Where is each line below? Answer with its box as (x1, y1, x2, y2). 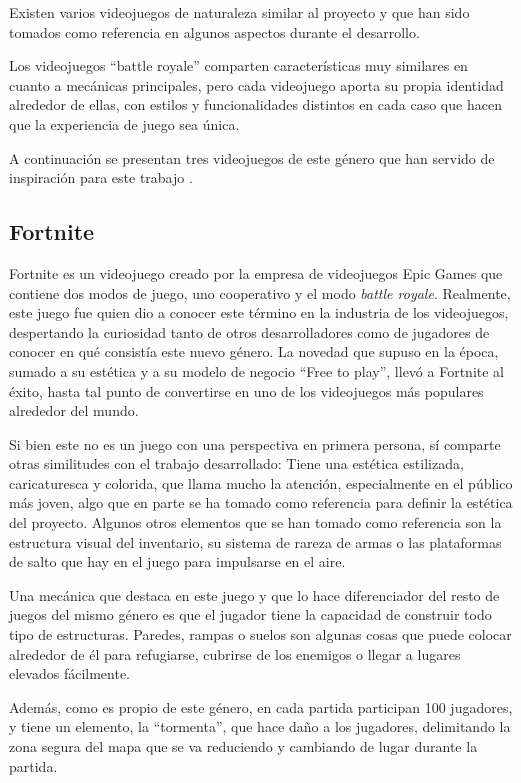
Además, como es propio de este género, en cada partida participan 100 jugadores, (9, 696, 513, 717)
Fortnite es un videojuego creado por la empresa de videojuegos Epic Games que (9, 262, 503, 283)
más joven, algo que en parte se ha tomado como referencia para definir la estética (9, 492, 513, 513)
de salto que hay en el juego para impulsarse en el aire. (9, 551, 346, 572)
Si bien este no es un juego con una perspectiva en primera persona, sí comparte (9, 433, 501, 454)
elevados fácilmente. (9, 663, 131, 684)
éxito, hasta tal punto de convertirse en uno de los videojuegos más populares (9, 380, 484, 401)
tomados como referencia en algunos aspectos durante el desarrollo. (9, 21, 420, 42)
